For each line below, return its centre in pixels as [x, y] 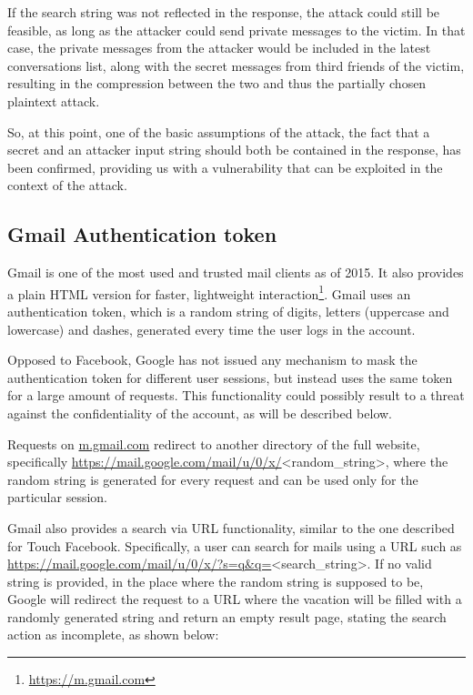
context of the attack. [67, 185]
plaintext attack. [54, 101]
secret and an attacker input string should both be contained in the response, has [234, 150]
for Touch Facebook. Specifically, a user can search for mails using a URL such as [235, 545]
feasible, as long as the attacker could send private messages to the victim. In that [236, 30]
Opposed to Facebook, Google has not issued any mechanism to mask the [212, 360]
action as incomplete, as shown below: [113, 635]
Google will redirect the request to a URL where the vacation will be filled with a [235, 599]
